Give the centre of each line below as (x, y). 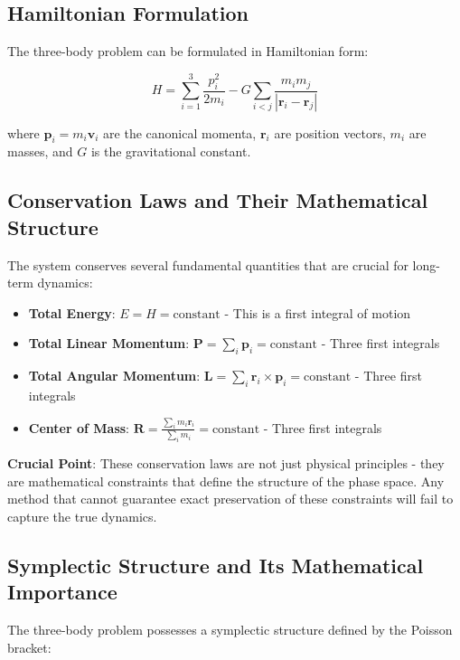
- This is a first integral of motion (318, 312)
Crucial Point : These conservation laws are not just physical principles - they (226, 463)
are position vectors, (330, 132)
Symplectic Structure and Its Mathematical (216, 565)
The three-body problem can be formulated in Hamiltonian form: (188, 51)
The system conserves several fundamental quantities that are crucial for (208, 264)
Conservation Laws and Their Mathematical (218, 200)
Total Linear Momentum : (109, 343)
